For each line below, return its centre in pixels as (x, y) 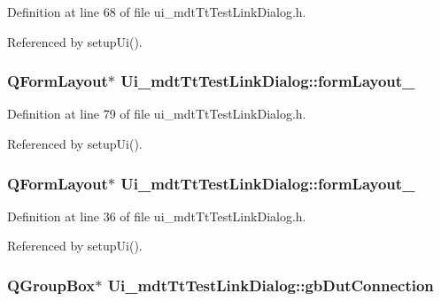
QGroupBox (51, 285)
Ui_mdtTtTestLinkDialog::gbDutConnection (271, 285)
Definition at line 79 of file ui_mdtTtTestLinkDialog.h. (157, 114)
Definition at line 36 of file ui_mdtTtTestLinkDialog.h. (157, 216)
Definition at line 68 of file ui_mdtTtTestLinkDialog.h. (157, 12)
